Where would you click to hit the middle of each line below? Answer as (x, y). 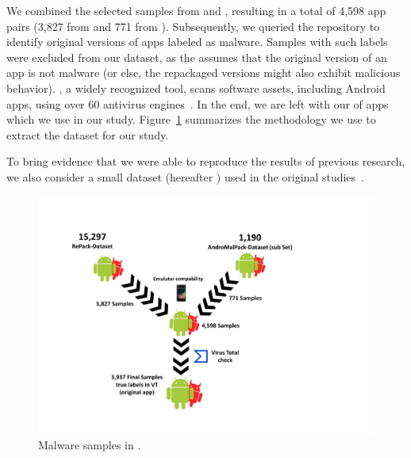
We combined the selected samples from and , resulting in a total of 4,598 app (196, 10)
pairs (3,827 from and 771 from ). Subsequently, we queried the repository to (193, 26)
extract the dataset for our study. (88, 134)
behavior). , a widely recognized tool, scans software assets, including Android (196, 88)
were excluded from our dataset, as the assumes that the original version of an (197, 57)
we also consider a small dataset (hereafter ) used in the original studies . (186, 176)
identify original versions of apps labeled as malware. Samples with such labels (197, 42)
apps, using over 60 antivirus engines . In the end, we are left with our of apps (198, 103)
